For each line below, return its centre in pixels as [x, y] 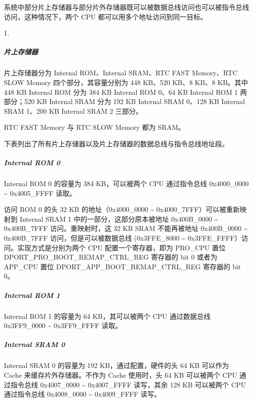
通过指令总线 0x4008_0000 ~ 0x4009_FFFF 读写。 [82, 394]
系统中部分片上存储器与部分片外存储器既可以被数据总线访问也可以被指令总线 [126, 7]
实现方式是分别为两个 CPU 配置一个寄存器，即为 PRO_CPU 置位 [121, 247]
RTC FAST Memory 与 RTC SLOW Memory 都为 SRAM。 [95, 127]
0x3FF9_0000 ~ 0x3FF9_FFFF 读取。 [63, 325]
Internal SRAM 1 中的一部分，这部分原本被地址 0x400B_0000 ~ [119, 218]
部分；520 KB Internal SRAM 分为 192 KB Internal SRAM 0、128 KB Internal [125, 101]
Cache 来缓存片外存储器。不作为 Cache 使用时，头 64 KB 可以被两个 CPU [121, 375]
